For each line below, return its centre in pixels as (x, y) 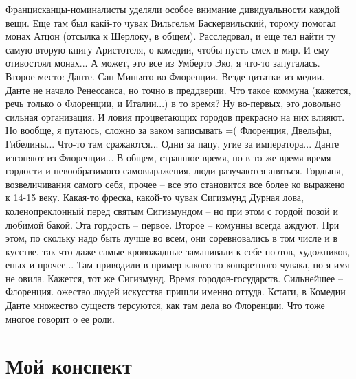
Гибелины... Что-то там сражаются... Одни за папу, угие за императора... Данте (173, 143)
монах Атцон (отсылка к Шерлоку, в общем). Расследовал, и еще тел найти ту (171, 36)
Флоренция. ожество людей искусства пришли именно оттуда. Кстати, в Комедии (176, 291)
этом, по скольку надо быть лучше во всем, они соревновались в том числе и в (172, 238)
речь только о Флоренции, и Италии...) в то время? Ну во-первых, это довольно (173, 103)
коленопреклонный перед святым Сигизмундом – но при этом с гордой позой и (172, 210)
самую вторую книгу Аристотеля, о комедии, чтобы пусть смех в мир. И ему (167, 49)
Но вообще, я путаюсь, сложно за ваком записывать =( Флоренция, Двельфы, (169, 130)
